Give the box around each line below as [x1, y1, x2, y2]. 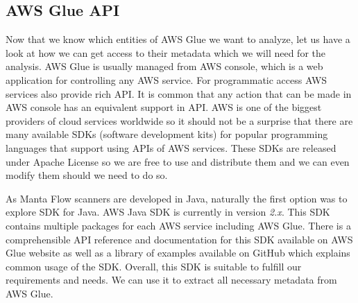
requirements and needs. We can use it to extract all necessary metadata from [6, 272, 337, 287]
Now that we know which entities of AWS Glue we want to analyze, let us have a [6, 32, 350, 46]
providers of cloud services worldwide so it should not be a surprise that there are [6, 113, 353, 128]
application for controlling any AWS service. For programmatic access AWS [6, 72, 327, 87]
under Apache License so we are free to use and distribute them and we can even [6, 154, 350, 168]
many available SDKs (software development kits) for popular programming [6, 127, 328, 141]
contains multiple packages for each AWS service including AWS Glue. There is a [6, 218, 351, 232]
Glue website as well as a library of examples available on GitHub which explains [6, 245, 350, 260]
